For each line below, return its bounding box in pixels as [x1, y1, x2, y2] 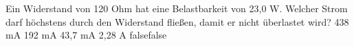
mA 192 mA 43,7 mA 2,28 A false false [5, 28, 167, 42]
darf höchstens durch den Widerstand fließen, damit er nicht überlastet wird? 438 [5, 14, 349, 28]
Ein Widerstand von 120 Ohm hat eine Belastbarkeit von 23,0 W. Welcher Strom [5, 1, 348, 15]
